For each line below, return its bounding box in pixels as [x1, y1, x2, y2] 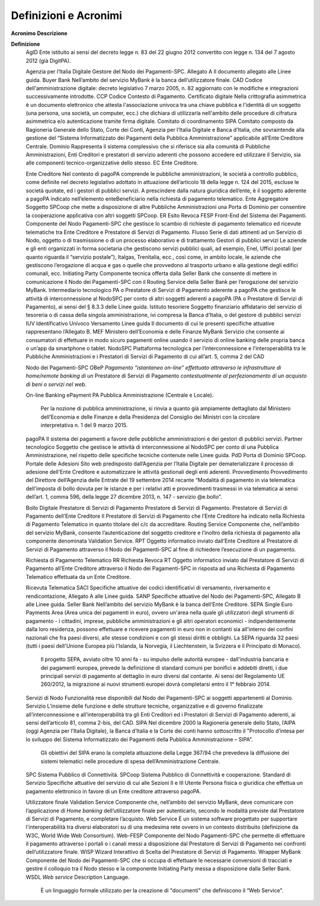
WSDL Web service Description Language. [25, 873, 130, 880]
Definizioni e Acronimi [11, 9, 123, 22]
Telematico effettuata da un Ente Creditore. [25, 573, 132, 580]
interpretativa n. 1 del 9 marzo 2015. [40, 422, 128, 429]
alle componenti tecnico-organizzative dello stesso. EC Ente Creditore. [25, 159, 199, 166]
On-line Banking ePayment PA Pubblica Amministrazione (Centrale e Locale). [25, 391, 214, 398]
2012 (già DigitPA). [25, 57, 71, 64]
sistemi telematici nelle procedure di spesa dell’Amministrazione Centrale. [40, 758, 220, 765]
